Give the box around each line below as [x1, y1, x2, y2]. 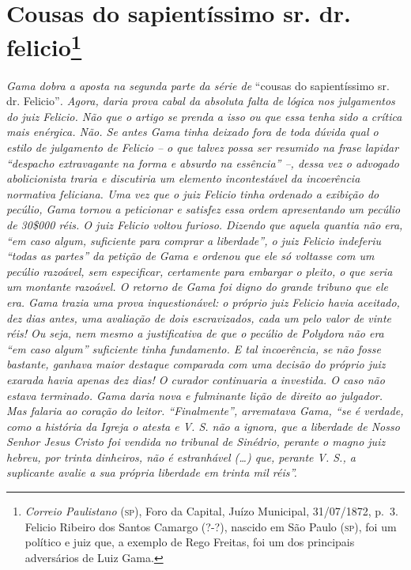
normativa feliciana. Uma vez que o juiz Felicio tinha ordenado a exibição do [6, 185, 379, 202]
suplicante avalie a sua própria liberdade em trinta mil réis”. [6, 464, 297, 481]
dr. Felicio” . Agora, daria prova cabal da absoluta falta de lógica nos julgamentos [6, 92, 395, 109]
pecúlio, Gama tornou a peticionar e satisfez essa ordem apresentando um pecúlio [6, 201, 401, 217]
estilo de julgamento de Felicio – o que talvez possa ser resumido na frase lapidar [6, 139, 399, 156]
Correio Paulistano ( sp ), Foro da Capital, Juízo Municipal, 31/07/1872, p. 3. [25, 503, 398, 519]
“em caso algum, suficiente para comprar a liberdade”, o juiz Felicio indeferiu [6, 232, 381, 248]
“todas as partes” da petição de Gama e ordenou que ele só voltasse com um [6, 247, 375, 264]
